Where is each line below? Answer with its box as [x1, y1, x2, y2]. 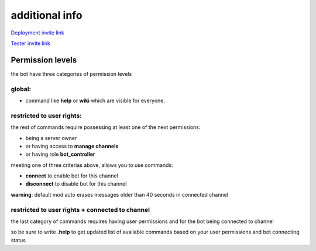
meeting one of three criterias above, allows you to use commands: [11, 161, 173, 169]
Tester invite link [11, 40, 51, 47]
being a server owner [25, 134, 77, 141]
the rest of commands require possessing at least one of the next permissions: [11, 124, 201, 131]
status [11, 236, 26, 243]
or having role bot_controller [25, 151, 95, 158]
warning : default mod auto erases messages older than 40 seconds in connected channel [11, 191, 228, 198]
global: [11, 85, 32, 93]
